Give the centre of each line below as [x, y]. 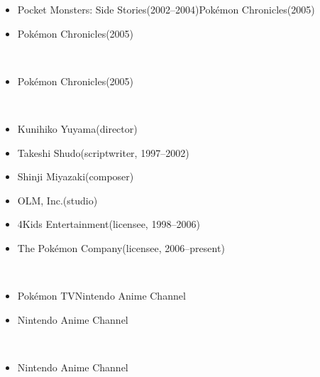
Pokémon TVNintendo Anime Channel [101, 296]
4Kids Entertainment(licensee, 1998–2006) [109, 224]
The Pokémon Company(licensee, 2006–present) [121, 247]
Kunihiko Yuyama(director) [77, 128]
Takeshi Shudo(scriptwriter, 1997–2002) [103, 152]
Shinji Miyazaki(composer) [76, 176]
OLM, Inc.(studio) [57, 200]
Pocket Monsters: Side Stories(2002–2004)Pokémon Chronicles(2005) [166, 9]
